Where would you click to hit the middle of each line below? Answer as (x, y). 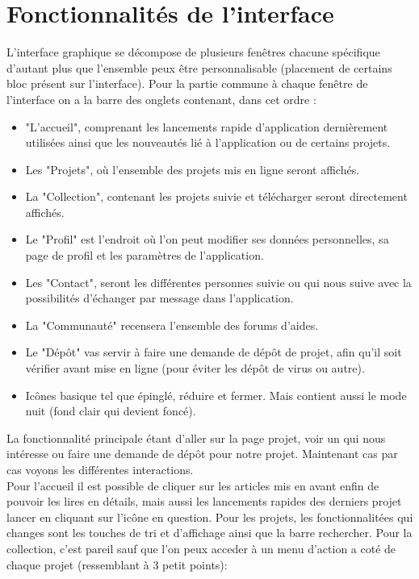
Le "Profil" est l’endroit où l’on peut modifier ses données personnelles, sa (207, 239)
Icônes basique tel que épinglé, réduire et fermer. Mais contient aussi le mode (216, 395)
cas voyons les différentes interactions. (100, 469)
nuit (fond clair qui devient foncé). (111, 411)
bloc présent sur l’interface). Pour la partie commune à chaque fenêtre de (187, 83)
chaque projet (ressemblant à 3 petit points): (117, 564)
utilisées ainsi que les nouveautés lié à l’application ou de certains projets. (208, 142)
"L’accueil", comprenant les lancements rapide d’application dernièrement (207, 126)
